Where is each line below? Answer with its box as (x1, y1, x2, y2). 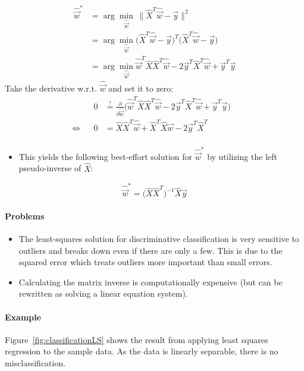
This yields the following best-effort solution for (18, 150, 193, 162)
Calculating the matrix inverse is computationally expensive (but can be (18, 275, 283, 288)
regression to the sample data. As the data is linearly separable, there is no (5, 345, 278, 357)
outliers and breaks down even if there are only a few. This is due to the (18, 244, 283, 256)
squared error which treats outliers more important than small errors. (18, 256, 272, 268)
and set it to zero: (108, 82, 174, 95)
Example (5, 310, 42, 323)
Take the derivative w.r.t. (5, 82, 97, 95)
